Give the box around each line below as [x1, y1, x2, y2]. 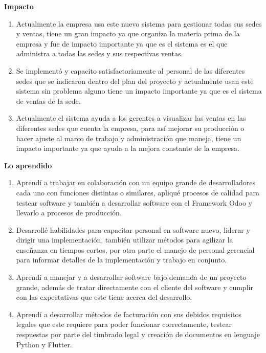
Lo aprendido [4, 160, 52, 170]
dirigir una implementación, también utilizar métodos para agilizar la [16, 234, 233, 245]
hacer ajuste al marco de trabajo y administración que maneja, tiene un [16, 133, 241, 143]
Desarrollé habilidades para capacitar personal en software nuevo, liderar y [16, 224, 250, 235]
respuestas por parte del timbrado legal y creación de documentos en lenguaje [16, 329, 260, 340]
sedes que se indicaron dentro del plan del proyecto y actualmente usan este [16, 75, 254, 86]
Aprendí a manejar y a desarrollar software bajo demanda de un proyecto [16, 272, 247, 282]
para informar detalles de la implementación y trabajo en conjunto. [16, 254, 227, 265]
